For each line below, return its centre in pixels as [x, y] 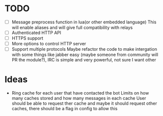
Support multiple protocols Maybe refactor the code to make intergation [84, 49]
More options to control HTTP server [49, 44]
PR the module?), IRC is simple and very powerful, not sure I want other [84, 60]
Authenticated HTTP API [36, 33]
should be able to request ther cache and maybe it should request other [84, 103]
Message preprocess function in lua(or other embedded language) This [84, 22]
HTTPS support [27, 38]
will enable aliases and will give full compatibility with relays [72, 28]
